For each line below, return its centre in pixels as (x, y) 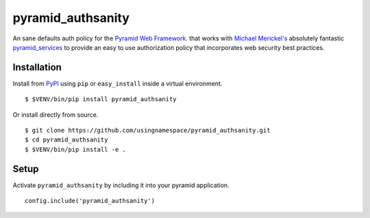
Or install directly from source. (56, 114)
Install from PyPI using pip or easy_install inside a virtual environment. (118, 83)
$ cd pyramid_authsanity (66, 140)
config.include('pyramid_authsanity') (90, 201)
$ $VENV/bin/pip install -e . (76, 149)
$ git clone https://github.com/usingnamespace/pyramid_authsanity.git (148, 131)
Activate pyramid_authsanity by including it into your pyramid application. (121, 185)
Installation (37, 67)
